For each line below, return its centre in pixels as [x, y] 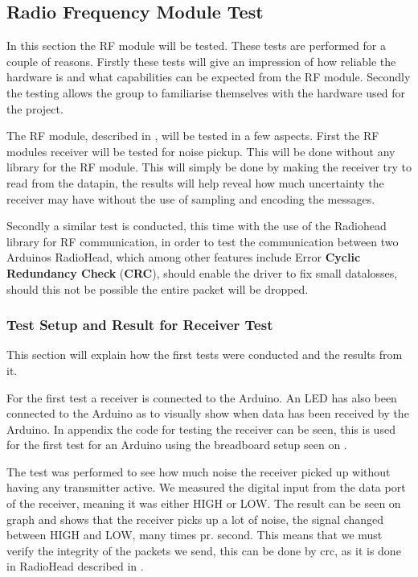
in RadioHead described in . [75, 566]
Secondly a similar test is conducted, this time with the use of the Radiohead [197, 226]
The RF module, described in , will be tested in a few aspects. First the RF [193, 136]
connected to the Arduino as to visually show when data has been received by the [208, 413]
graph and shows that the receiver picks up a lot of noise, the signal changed [195, 519]
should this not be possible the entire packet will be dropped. [158, 288]
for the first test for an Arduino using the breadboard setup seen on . [177, 445]
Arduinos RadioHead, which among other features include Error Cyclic [184, 257]
